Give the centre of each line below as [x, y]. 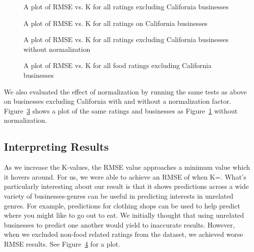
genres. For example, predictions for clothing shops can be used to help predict [122, 205]
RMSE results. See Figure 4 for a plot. [62, 243]
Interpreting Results [57, 147]
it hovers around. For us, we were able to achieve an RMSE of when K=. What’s [125, 176]
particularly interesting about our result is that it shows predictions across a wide [127, 186]
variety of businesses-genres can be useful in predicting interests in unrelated [119, 195]
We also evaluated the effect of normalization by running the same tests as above [126, 91]
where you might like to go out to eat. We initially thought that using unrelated [124, 215]
